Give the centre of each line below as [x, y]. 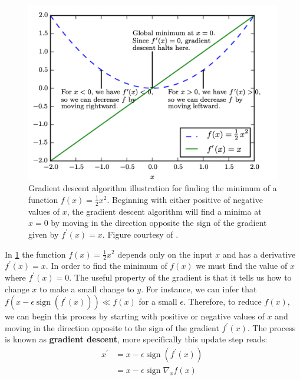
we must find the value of [242, 266]
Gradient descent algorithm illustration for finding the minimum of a [153, 188]
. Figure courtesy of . [140, 234]
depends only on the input [165, 254]
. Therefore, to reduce [222, 301]
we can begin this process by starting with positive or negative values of [135, 316]
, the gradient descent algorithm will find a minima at [164, 211]
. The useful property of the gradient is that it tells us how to [180, 277]
